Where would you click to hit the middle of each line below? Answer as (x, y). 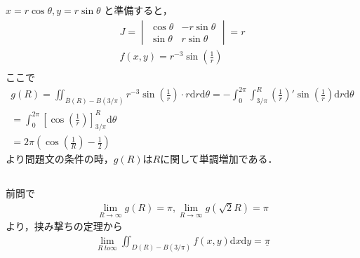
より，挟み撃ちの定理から (64, 226)
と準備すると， (138, 10)
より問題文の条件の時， (60, 159)
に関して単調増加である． (219, 159)
